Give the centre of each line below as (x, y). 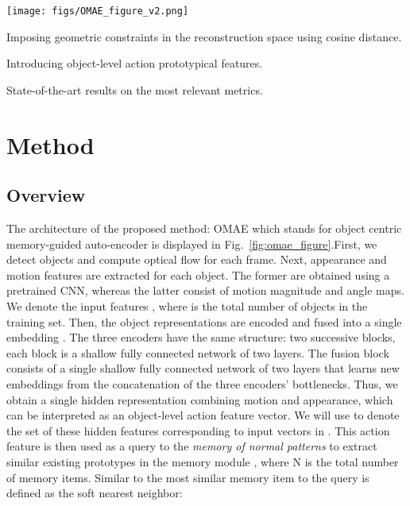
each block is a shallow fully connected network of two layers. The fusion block (198, 352)
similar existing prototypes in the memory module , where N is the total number (203, 461)
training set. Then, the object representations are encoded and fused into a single (204, 321)
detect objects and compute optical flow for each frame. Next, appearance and (197, 259)
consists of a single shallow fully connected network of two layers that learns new (203, 368)
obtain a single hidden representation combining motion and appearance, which (200, 399)
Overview (46, 195)
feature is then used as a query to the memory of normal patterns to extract (192, 446)
